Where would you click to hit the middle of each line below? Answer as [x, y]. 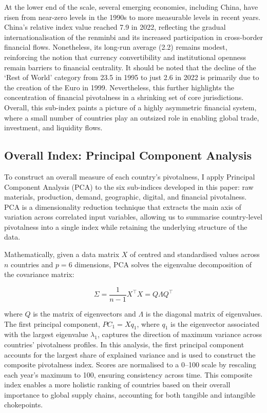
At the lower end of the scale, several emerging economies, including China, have [131, 7]
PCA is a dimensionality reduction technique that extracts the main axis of [123, 207]
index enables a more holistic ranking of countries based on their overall [117, 385]
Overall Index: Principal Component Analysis [128, 155]
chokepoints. [24, 405]
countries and [32, 264]
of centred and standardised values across [195, 254]
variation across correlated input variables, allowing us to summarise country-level [133, 217]
